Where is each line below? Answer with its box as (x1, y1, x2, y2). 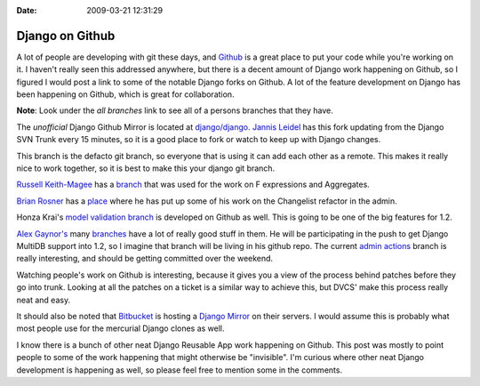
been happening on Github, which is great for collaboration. (16, 89, 235, 100)
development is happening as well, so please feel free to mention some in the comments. (16, 365, 342, 375)
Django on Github (16, 28, 116, 44)
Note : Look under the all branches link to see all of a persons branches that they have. (16, 105, 333, 116)
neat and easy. (16, 294, 71, 305)
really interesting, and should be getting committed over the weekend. (16, 253, 274, 264)
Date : (16, 5, 37, 15)
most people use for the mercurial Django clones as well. (16, 323, 226, 334)
